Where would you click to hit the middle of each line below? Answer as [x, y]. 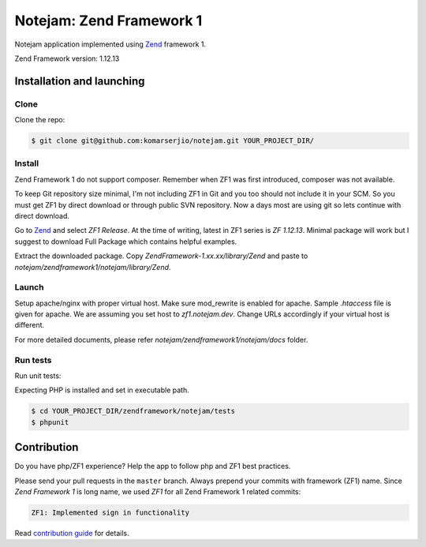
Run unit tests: [38, 376]
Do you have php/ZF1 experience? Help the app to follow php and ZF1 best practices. [153, 466]
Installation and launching [80, 81]
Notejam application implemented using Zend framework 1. [110, 44]
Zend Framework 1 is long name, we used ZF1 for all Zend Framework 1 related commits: [158, 492]
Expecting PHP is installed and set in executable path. [102, 390]
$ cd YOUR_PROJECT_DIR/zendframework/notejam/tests [133, 411]
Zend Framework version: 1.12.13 [67, 58]
